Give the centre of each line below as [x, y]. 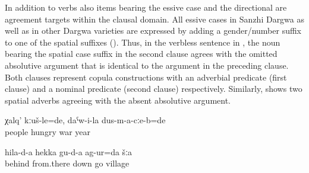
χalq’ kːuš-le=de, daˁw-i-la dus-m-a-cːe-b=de [85, 120]
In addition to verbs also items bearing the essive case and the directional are [146, 7]
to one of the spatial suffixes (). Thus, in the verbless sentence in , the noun [143, 42]
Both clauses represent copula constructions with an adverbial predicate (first [146, 77]
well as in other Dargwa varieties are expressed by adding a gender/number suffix [153, 31]
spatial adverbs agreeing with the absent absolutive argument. [118, 100]
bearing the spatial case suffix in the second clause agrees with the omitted [141, 54]
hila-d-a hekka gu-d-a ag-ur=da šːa [69, 151]
